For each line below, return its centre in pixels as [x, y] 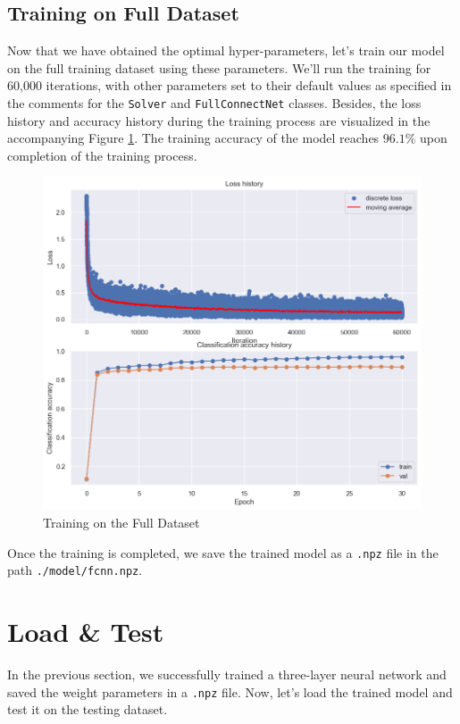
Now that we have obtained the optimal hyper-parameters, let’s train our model [226, 50]
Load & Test [86, 632]
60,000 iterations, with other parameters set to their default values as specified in [230, 85]
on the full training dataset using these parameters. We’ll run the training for [219, 67]
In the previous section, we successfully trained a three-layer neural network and [227, 674]
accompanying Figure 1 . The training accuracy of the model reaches [193, 138]
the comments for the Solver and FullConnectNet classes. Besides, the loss [214, 102]
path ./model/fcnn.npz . [75, 570]
